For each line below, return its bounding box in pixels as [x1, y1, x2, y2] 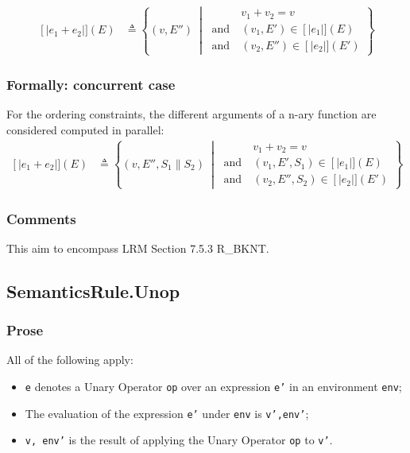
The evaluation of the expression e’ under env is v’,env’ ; [25, 405, 309, 421]
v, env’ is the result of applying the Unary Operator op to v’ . [25, 432, 333, 448]
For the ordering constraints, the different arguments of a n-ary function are [6, 106, 377, 122]
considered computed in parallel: [6, 121, 164, 137]
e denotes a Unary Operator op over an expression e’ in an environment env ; [25, 378, 402, 394]
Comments [6, 208, 76, 228]
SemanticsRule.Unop [6, 278, 180, 303]
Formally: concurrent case [6, 75, 176, 95]
